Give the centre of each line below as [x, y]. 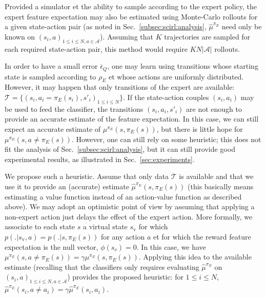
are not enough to [214, 108]
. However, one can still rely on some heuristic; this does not [166, 139]
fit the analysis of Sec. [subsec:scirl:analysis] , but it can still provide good [120, 149]
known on [20, 36]
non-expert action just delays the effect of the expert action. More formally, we [129, 216]
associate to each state [40, 226]
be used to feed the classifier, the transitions [74, 108]
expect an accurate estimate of [53, 129]
